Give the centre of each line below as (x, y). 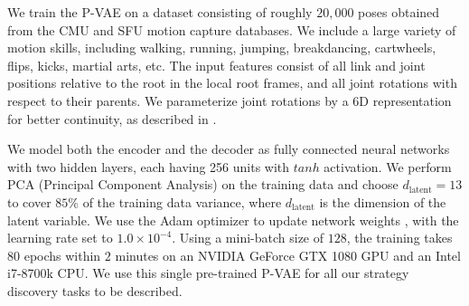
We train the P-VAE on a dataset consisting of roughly (160, 12)
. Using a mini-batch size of (248, 238)
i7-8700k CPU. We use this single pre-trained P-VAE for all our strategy (208, 273)
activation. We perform (388, 166)
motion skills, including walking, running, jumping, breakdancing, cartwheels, (222, 48)
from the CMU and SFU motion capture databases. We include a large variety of (232, 29)
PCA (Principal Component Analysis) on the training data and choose (203, 184)
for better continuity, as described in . (112, 118)
